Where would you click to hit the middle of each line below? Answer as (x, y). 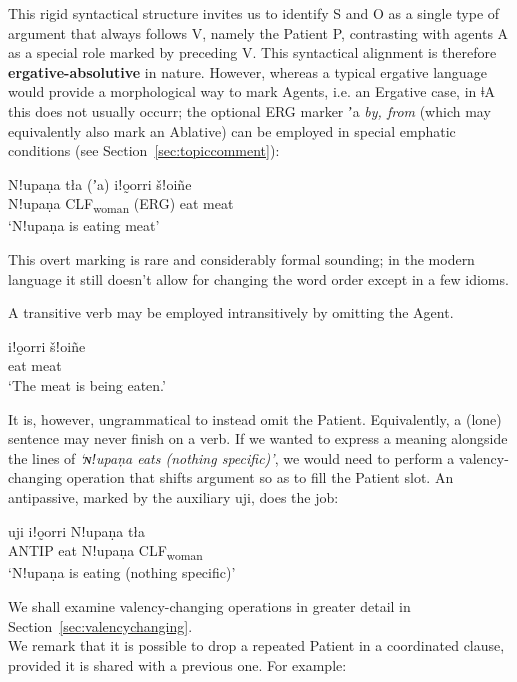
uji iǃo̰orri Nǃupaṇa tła (77, 530)
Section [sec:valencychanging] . (100, 625)
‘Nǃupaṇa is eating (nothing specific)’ (122, 572)
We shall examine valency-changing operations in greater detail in (209, 605)
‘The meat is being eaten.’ (87, 385)
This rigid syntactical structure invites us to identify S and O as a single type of (254, 13)
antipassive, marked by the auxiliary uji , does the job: (173, 497)
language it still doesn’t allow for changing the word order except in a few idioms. (258, 278)
